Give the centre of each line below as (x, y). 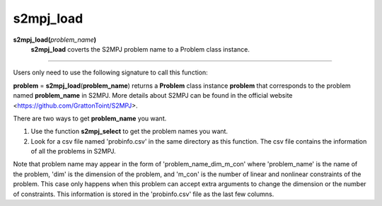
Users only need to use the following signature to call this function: (110, 73)
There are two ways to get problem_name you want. (90, 118)
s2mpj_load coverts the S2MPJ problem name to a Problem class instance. (140, 49)
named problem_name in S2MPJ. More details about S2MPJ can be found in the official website (153, 96)
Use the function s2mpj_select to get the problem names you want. (129, 132)
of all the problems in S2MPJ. (73, 151)
